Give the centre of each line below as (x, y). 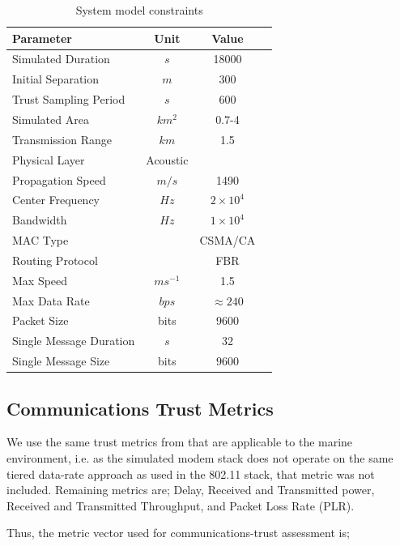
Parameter (42, 38)
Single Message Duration (74, 341)
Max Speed (40, 280)
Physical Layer (49, 159)
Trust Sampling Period (69, 99)
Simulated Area (51, 119)
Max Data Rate (51, 300)
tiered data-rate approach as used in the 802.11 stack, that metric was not (191, 473)
